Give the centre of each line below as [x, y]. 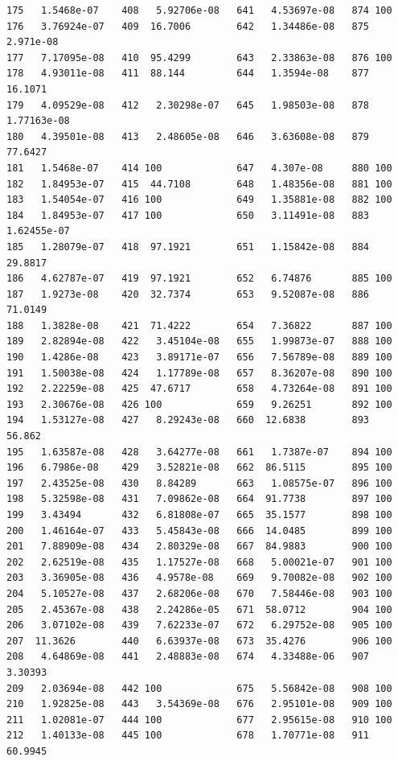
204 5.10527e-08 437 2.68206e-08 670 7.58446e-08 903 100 [199, 593]
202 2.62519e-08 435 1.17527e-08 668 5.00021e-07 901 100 [199, 562]
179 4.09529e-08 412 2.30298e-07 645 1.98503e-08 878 [188, 105]
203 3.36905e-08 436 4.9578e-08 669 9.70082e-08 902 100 [199, 578]
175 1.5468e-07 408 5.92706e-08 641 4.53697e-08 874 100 [199, 10]
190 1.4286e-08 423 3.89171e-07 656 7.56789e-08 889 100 [199, 358]
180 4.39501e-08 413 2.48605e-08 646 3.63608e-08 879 [188, 136]
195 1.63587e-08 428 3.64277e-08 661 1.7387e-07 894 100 [199, 452]
